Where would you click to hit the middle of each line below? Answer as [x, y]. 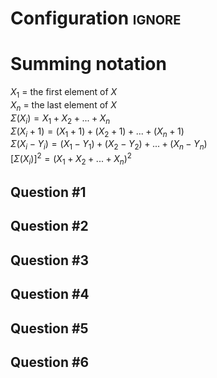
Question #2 [49, 226]
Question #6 [50, 362]
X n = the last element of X [63, 105]
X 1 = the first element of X [64, 93]
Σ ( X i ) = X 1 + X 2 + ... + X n [60, 119]
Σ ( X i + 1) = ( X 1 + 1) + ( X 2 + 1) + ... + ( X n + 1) [97, 132]
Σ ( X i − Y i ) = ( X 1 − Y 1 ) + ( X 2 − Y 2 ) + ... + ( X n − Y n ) [109, 145]
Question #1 [48, 192]
